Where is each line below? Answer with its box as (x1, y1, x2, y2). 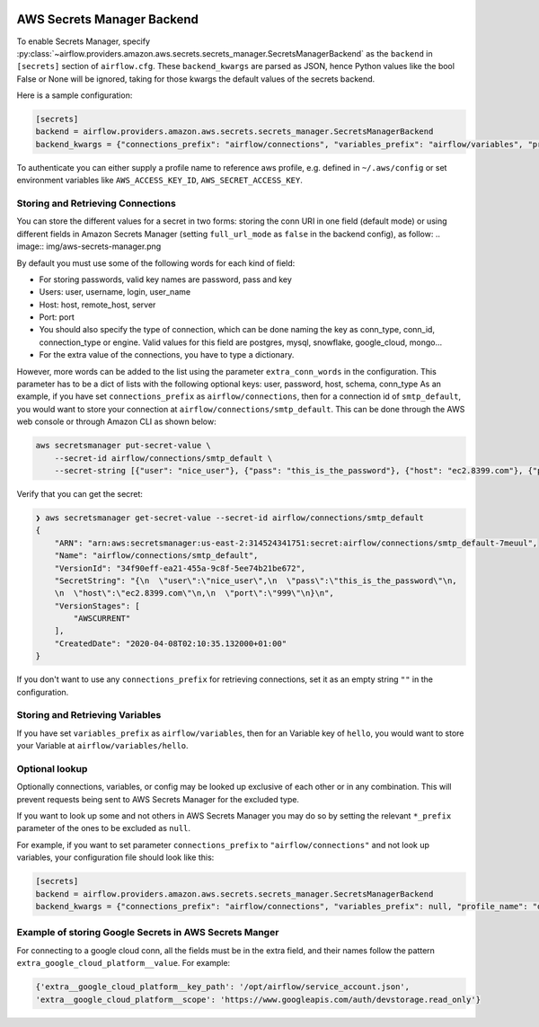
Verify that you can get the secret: (16, 488, 144, 499)
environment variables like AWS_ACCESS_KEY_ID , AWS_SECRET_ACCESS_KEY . (16, 175, 303, 186)
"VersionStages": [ (54, 600, 141, 611)
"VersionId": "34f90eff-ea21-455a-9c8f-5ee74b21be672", (54, 562, 306, 573)
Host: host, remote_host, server (39, 299, 156, 310)
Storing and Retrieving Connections (16, 197, 177, 209)
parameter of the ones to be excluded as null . (16, 823, 191, 834)
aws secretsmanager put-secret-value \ (35, 440, 211, 451)
